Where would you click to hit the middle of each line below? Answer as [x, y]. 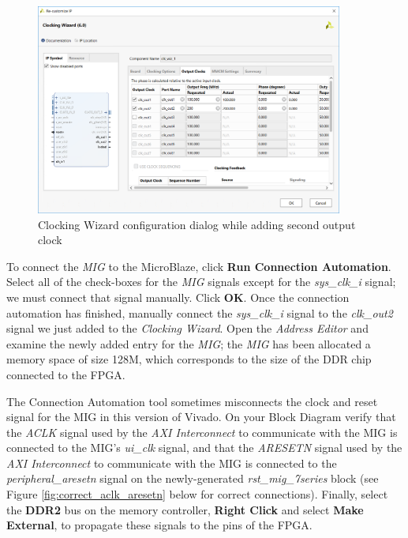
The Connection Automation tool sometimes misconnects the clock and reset [192, 401]
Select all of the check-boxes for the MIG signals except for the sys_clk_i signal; [201, 282]
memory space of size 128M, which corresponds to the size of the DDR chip [189, 359]
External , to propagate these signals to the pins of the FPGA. [159, 525]
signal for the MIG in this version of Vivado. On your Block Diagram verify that [201, 417]
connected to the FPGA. [66, 374]
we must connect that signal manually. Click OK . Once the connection [178, 297]
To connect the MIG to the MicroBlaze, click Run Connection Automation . [199, 266]
